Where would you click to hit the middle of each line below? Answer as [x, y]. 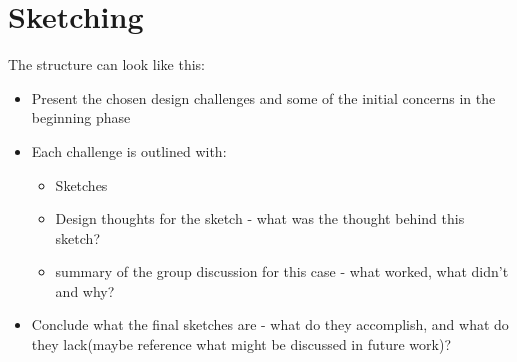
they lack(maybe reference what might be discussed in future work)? [241, 344]
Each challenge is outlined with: [129, 150]
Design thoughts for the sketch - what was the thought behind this [260, 218]
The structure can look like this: [107, 64]
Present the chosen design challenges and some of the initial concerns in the [263, 97]
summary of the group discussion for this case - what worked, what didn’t [282, 271]
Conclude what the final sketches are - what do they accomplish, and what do [270, 324]
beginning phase [81, 117]
